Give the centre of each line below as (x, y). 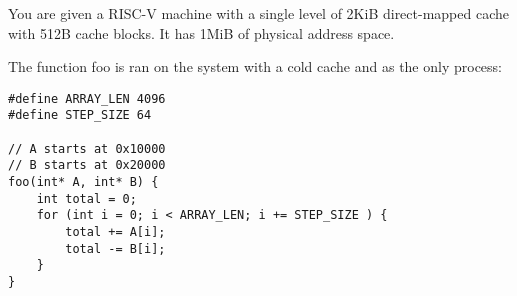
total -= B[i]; (115, 248)
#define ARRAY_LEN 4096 (87, 98)
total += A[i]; (115, 232)
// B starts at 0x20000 (87, 165)
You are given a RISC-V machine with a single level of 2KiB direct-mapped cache (258, 13)
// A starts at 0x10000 (87, 148)
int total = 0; (86, 198)
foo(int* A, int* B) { (83, 182)
